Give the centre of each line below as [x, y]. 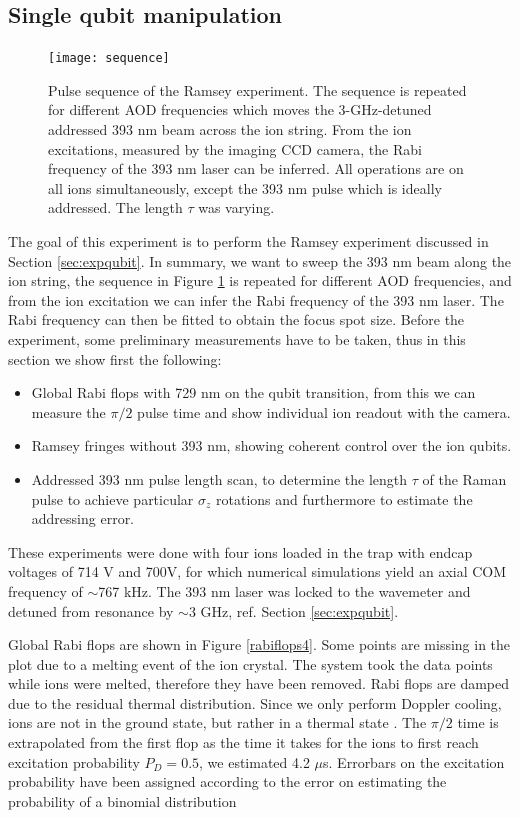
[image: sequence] [109, 58]
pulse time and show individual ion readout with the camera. [324, 411]
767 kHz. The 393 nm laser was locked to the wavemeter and [284, 590]
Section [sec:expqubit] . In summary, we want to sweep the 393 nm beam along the [260, 260]
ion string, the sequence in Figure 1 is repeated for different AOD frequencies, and [260, 280]
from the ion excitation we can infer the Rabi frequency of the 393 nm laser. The [256, 299]
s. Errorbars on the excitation [414, 761]
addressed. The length [115, 207]
